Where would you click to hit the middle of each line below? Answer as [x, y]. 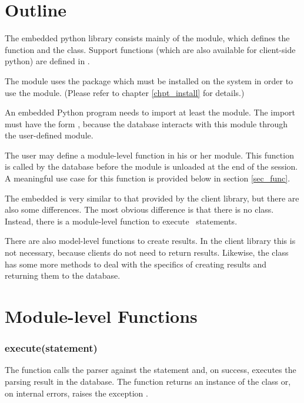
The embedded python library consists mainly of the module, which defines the [147, 38]
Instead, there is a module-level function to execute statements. [121, 221]
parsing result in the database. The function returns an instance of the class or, [148, 381]
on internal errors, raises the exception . [76, 393]
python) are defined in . [47, 61]
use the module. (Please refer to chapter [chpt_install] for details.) [125, 92]
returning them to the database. [63, 275]
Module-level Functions [101, 316]
